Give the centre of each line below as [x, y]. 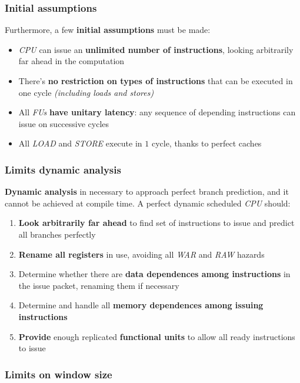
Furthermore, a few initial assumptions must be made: [108, 30]
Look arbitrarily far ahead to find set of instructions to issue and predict [156, 223]
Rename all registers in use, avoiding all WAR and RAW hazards [141, 254]
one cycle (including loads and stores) [86, 92]
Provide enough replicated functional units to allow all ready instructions [157, 336]
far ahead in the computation [71, 61]
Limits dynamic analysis [63, 169]
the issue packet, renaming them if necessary [99, 285]
